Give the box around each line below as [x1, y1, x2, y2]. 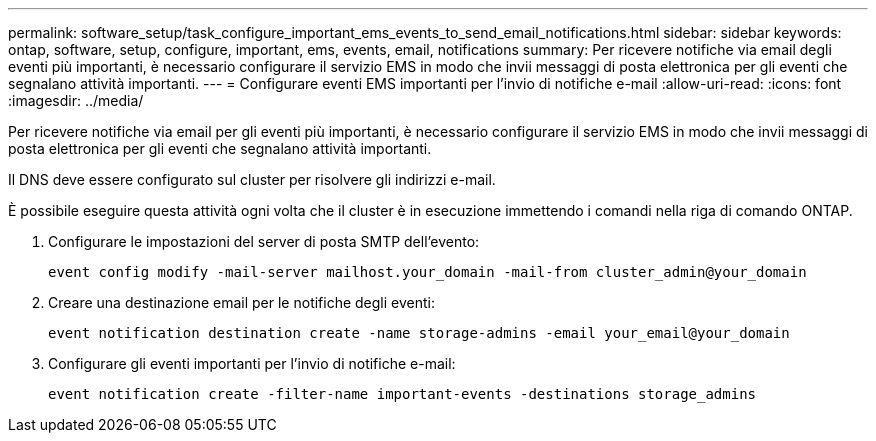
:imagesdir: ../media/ [8, 92, 144, 109]
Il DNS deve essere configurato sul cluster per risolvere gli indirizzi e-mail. [8, 171, 496, 188]
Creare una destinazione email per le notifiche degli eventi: [48, 294, 436, 311]
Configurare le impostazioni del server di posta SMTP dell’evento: [48, 233, 480, 250]
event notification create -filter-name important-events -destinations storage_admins [48, 386, 757, 402]
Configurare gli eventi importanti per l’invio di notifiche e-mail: [48, 355, 456, 372]
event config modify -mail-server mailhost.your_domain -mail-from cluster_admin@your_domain [48, 264, 807, 280]
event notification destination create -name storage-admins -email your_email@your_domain [48, 325, 790, 341]
